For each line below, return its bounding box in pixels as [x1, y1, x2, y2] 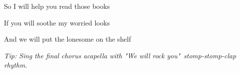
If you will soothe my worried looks [4, 17, 110, 27]
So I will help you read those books [4, 1, 110, 11]
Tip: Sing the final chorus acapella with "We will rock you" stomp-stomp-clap [4, 50, 236, 60]
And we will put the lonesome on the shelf [4, 34, 131, 44]
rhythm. [4, 60, 27, 70]
